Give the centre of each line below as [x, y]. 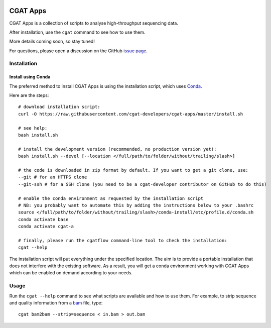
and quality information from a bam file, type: [56, 303]
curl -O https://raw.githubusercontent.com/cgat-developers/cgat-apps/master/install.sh [131, 114]
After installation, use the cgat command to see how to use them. [77, 32]
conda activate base [43, 219]
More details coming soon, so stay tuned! [52, 41]
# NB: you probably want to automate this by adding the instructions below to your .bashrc [136, 205]
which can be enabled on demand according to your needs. [71, 273]
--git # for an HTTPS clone [53, 177]
